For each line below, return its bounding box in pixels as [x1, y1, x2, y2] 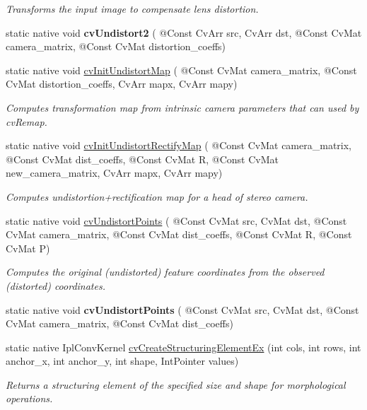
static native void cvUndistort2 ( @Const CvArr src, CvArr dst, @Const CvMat [6, 25, 362, 40]
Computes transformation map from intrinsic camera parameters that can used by [6, 100, 359, 115]
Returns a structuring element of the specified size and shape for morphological [6, 377, 346, 392]
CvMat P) [6, 240, 50, 255]
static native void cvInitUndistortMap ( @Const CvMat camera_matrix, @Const [6, 62, 357, 77]
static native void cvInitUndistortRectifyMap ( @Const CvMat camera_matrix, [6, 138, 352, 153]
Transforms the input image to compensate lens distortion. [6, 1, 259, 16]
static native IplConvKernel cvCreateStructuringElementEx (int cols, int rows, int [6, 339, 361, 354]
